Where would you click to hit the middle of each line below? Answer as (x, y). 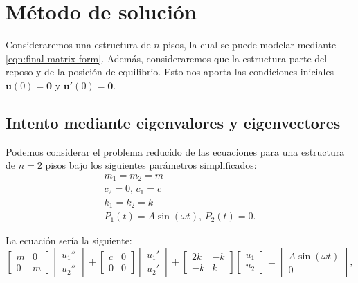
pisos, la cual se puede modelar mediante (250, 45)
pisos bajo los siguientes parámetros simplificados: (151, 165)
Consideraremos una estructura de (78, 45)
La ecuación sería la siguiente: (69, 240)
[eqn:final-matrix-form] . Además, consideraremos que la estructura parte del (167, 58)
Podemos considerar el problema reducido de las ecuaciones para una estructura (175, 151)
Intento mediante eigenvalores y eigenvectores (173, 122)
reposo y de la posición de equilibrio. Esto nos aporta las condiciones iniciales (170, 72)
